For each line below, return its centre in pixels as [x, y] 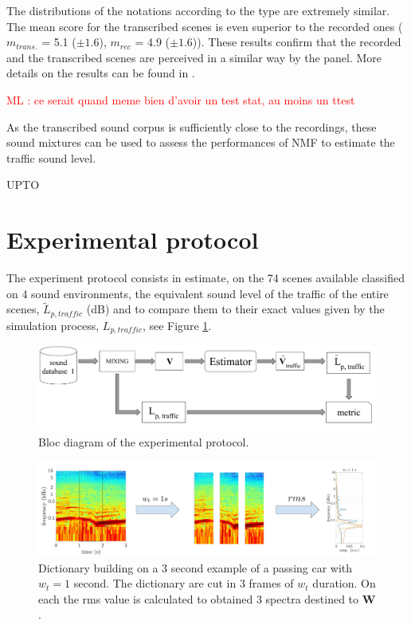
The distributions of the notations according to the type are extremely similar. [198, 10]
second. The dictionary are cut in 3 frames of [184, 583]
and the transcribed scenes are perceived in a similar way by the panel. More [194, 57]
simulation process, [53, 325]
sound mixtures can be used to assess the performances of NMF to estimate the [201, 142]
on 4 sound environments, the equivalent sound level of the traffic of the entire [198, 293]
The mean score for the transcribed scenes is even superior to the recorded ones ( [205, 26]
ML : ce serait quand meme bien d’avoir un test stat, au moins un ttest [181, 99]
